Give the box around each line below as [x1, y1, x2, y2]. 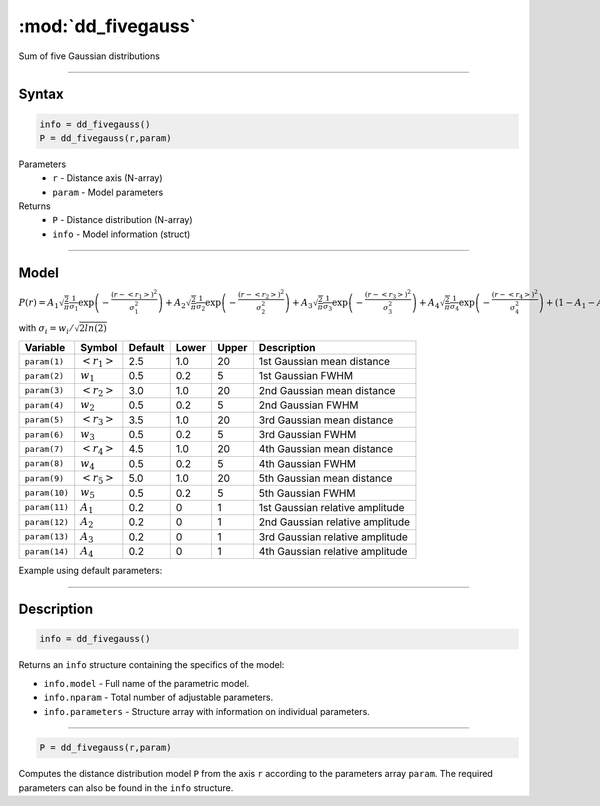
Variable [24, 340, 66, 354]
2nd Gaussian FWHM [258, 398, 359, 412]
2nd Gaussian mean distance [258, 383, 396, 397]
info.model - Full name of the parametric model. [43, 677, 250, 689]
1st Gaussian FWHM [258, 369, 354, 383]
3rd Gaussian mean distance [258, 413, 394, 427]
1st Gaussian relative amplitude [258, 500, 405, 514]
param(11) [24, 502, 70, 513]
